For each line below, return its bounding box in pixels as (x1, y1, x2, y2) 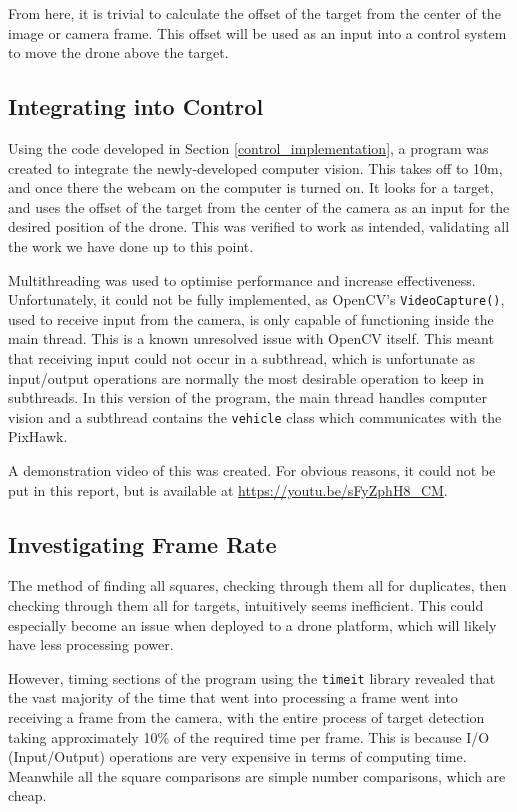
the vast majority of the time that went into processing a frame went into (8, 687, 458, 708)
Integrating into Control (8, 91, 264, 122)
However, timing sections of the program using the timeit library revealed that (8, 667, 496, 688)
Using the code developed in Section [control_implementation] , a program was (8, 137, 489, 158)
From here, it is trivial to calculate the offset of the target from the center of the (8, 3, 501, 23)
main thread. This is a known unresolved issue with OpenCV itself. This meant (8, 328, 494, 349)
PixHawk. (8, 426, 68, 447)
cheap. (8, 785, 47, 806)
